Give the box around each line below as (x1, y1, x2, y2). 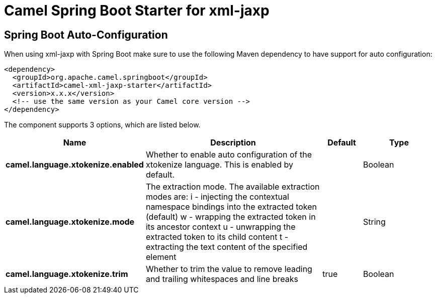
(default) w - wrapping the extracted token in (145, 212, 316, 222)
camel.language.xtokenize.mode (6, 217, 135, 227)
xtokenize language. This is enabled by (145, 160, 293, 170)
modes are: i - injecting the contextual (145, 192, 289, 202)
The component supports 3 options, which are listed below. (4, 120, 201, 129)
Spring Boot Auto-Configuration (4, 28, 168, 41)
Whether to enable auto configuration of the (145, 150, 312, 160)
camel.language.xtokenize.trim (6, 269, 128, 279)
